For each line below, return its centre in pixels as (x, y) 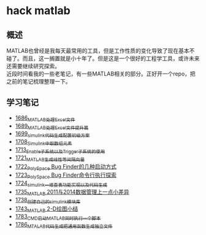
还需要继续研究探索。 (33, 66)
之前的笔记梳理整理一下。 (39, 81)
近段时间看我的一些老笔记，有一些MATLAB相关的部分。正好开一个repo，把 (101, 74)
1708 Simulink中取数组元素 (44, 142)
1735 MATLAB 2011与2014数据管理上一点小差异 (72, 192)
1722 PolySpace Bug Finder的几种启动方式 (66, 167)
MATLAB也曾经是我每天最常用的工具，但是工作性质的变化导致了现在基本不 (101, 51)
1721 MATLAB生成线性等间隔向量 (50, 158)
